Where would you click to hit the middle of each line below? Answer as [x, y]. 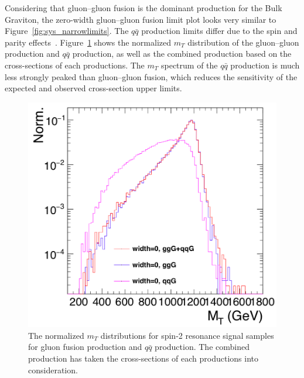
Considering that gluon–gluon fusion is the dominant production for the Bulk [144, 8]
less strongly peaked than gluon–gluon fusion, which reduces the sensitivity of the [151, 76]
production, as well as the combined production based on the [182, 54]
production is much [265, 65]
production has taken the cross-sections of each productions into [143, 358]
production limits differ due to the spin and [219, 31]
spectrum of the [189, 65]
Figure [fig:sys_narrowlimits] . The [67, 31]
